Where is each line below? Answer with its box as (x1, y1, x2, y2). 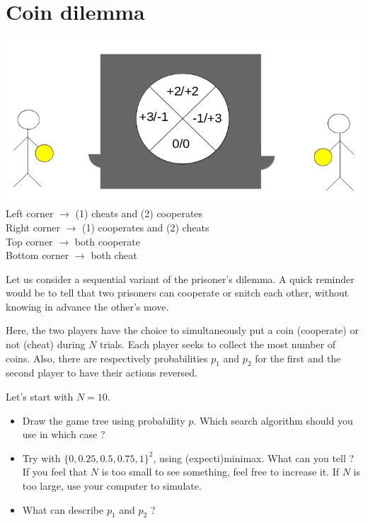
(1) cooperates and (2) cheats (81, 219, 209, 234)
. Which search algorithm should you (193, 413, 353, 427)
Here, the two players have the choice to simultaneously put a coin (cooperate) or (6, 323, 359, 338)
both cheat (91, 248, 137, 263)
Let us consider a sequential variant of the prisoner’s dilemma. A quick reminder (6, 271, 355, 286)
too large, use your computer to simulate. (22, 478, 202, 493)
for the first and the (255, 350, 341, 365)
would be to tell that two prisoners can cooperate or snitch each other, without (6, 285, 349, 300)
